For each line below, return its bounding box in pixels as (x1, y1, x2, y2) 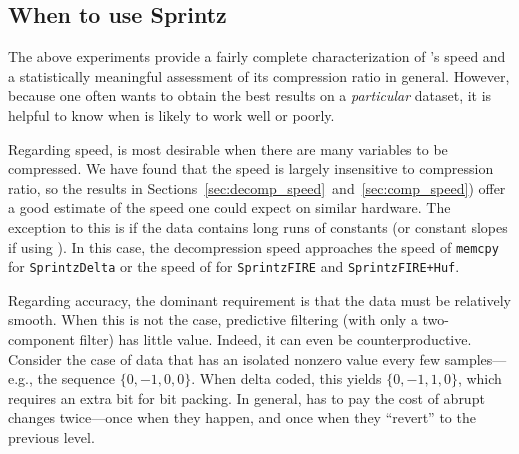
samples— (444, 348, 507, 369)
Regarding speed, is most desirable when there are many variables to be (8, 138, 448, 159)
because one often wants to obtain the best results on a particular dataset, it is (8, 85, 492, 106)
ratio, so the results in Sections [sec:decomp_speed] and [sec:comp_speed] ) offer (8, 177, 506, 198)
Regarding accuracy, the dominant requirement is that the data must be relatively (8, 289, 511, 310)
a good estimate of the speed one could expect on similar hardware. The (8, 197, 451, 218)
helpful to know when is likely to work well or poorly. (8, 104, 335, 125)
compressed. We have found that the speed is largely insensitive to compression (8, 158, 494, 179)
